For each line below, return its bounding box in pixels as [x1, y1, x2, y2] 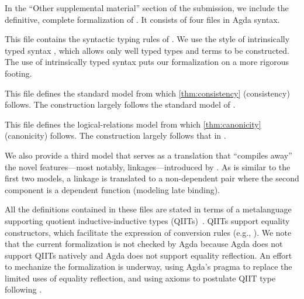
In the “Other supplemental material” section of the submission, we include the [5, 2, 289, 13]
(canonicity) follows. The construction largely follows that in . [5, 129, 226, 142]
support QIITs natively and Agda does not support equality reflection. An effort [5, 249, 292, 261]
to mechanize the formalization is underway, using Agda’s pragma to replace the [5, 260, 292, 273]
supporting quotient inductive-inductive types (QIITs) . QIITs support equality [5, 214, 290, 226]
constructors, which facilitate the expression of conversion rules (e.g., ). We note [5, 226, 292, 238]
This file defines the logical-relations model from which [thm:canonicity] [5, 118, 261, 130]
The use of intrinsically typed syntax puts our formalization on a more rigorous [5, 56, 289, 68]
